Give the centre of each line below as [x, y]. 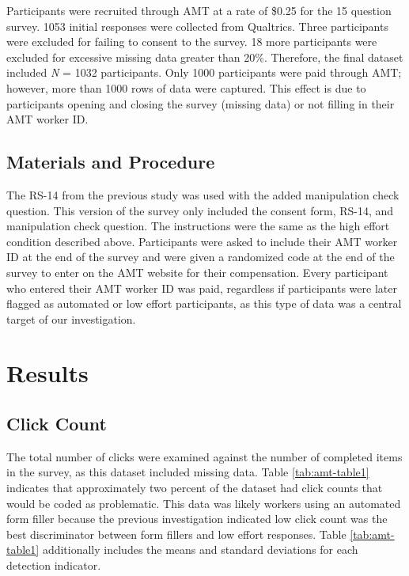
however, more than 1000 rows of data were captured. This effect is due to [186, 87]
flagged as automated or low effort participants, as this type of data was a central [204, 303]
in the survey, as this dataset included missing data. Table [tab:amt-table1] [188, 472]
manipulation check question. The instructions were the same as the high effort [198, 226]
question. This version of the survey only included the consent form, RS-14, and [200, 210]
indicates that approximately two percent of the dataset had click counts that [195, 488]
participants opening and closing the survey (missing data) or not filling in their [201, 103]
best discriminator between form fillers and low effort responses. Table [176, 534]
